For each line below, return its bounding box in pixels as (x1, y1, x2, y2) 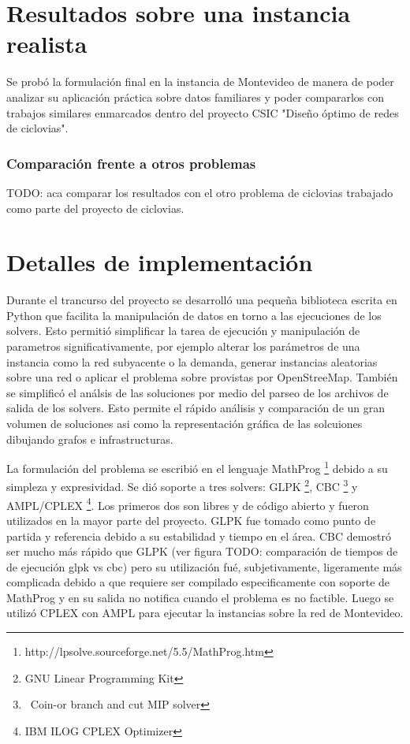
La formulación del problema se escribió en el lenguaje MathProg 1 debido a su (6, 458, 388, 476)
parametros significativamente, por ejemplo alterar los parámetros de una (6, 338, 360, 354)
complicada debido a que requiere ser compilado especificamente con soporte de (6, 574, 390, 590)
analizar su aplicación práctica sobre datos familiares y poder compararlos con (6, 88, 384, 105)
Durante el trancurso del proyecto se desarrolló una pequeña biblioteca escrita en (6, 292, 397, 308)
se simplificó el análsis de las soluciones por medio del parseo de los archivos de (6, 384, 389, 400)
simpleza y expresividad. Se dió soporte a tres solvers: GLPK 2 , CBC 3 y (6, 476, 358, 495)
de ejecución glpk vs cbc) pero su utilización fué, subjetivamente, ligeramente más (6, 558, 402, 575)
